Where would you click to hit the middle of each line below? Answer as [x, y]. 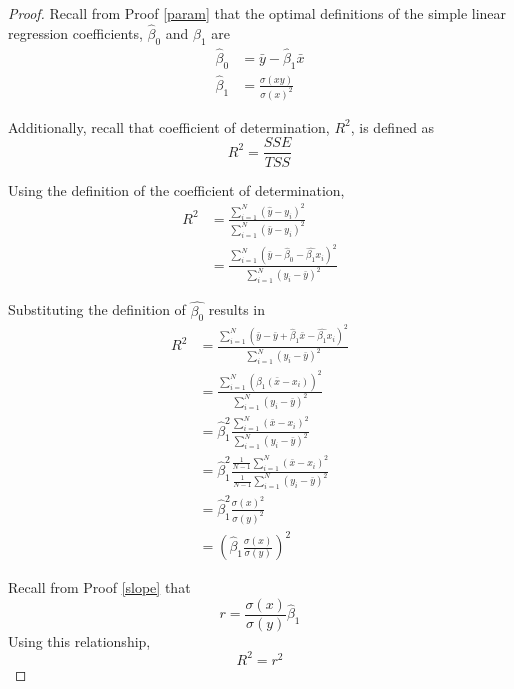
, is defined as [392, 126]
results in [237, 309]
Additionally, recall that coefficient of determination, [169, 126]
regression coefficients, [75, 32]
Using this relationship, [79, 640]
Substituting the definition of [97, 309]
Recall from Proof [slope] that [99, 587]
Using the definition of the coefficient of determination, [176, 189]
